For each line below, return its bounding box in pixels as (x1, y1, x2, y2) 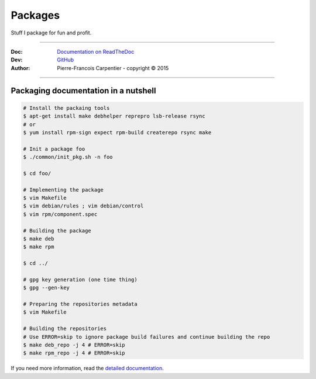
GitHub (57, 56, 74, 64)
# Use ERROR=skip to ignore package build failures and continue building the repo (23, 333, 270, 340)
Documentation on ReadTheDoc (57, 48, 135, 55)
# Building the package (23, 227, 92, 234)
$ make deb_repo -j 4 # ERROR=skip (23, 342, 125, 349)
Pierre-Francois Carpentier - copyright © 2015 (57, 64, 169, 71)
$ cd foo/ (23, 170, 51, 176)
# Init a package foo (23, 145, 85, 152)
